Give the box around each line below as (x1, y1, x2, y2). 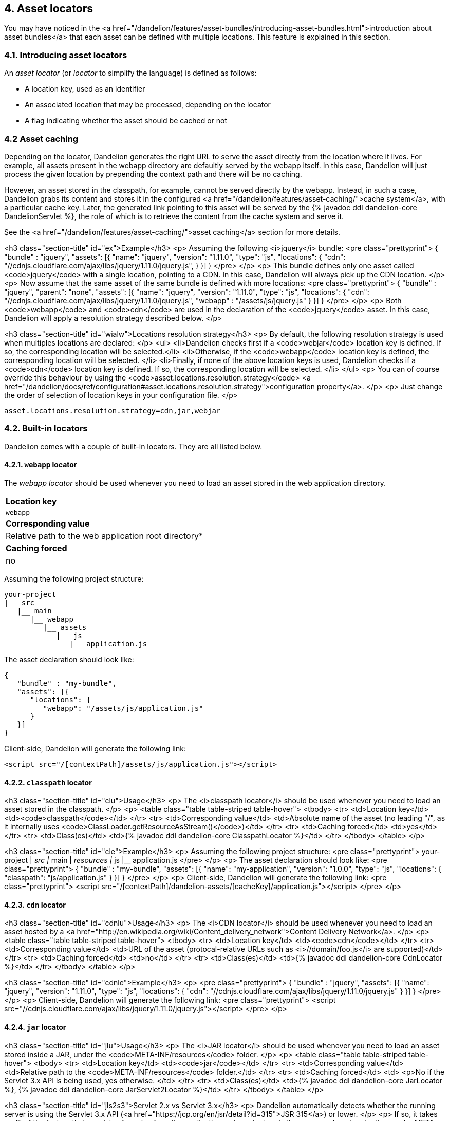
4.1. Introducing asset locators (4, 49, 127, 60)
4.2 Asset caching (4, 133, 79, 144)
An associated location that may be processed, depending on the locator (25, 100, 271, 110)
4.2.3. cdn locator (4, 900, 66, 909)
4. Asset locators (4, 2, 93, 15)
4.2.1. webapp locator (4, 460, 77, 469)
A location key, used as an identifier (25, 84, 145, 94)
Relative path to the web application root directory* (6, 530, 203, 541)
